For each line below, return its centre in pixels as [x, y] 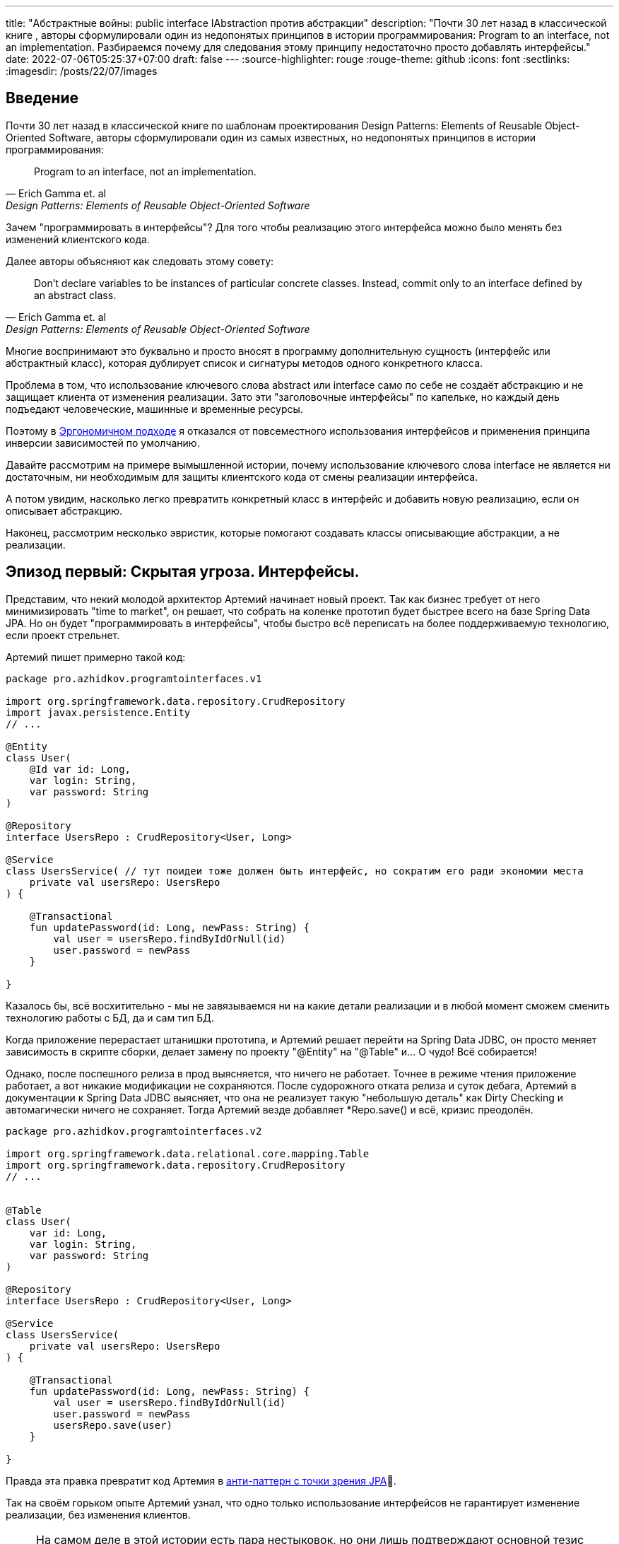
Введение [42, 98]
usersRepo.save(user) [113, 1425]
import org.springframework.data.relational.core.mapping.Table [188, 1153]
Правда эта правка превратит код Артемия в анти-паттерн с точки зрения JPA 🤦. [201, 1480]
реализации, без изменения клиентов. [98, 1514]
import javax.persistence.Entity [98, 712]
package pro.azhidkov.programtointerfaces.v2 [134, 1131]
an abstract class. [75, 295]
